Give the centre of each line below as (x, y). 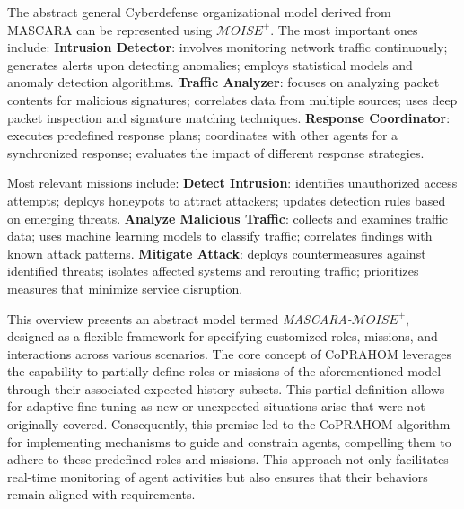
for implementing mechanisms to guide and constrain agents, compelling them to (229, 441)
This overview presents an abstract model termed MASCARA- (179, 318)
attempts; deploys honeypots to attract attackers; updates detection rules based (227, 200)
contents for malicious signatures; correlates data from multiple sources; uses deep (232, 99)
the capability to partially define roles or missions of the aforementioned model (224, 371)
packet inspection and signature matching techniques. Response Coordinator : (229, 117)
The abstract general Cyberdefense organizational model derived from (199, 12)
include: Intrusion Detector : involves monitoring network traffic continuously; (228, 47)
